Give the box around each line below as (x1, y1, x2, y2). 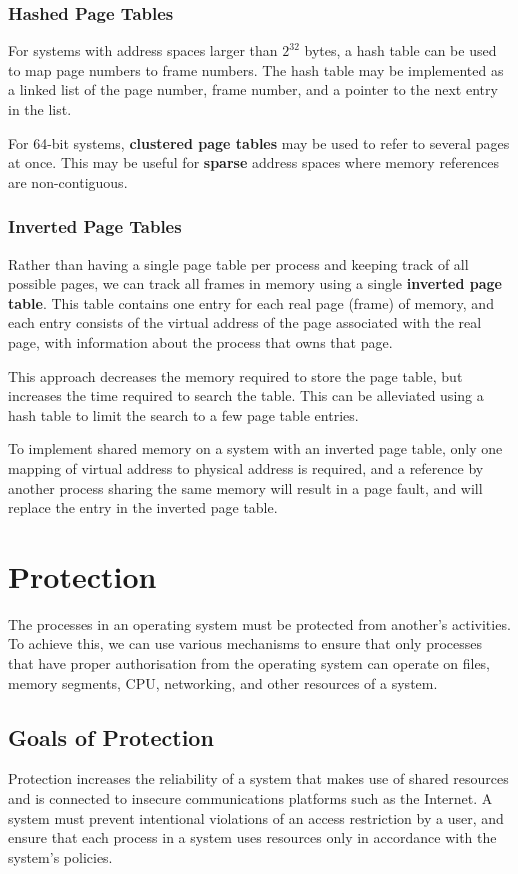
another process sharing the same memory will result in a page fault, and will (8, 477, 483, 498)
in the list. (8, 99, 72, 119)
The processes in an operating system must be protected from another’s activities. (8, 613, 511, 634)
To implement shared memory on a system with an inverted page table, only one (8, 438, 503, 459)
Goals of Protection (8, 721, 214, 752)
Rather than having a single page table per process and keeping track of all (8, 253, 469, 274)
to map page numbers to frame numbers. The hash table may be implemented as (8, 59, 504, 80)
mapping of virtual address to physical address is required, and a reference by (8, 457, 484, 478)
